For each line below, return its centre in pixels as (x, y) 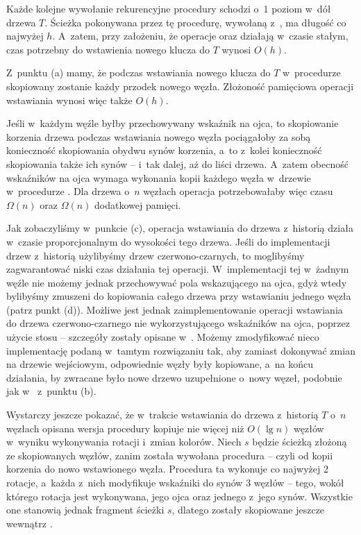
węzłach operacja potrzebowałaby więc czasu (238, 191)
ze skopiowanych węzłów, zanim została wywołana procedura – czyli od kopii (170, 455)
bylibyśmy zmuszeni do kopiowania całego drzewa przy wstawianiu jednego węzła (179, 296)
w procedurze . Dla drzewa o (68, 191)
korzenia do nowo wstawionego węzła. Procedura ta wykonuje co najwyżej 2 (167, 469)
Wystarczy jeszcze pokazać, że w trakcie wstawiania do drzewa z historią (162, 415)
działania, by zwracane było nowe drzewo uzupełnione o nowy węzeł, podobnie (174, 377)
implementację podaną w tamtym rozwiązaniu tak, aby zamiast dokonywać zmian (181, 350)
